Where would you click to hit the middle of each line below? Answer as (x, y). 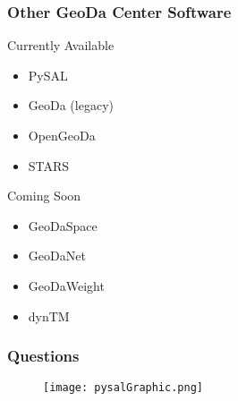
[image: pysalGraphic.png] (123, 388)
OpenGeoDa (62, 135)
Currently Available (61, 45)
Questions (43, 356)
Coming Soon (44, 196)
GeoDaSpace (63, 225)
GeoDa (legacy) (71, 105)
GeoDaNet (57, 256)
